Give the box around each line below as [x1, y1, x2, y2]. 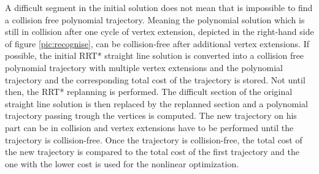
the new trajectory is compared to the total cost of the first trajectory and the [5, 145, 299, 158]
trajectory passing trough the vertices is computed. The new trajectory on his [5, 109, 297, 122]
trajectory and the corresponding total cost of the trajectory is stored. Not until [5, 73, 306, 86]
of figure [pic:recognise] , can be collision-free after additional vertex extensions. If [5, 37, 309, 50]
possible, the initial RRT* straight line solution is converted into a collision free [5, 49, 304, 62]
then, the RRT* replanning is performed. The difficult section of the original [5, 85, 293, 98]
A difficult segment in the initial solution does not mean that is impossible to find [5, 1, 313, 13]
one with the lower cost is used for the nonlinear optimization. [5, 157, 239, 170]
